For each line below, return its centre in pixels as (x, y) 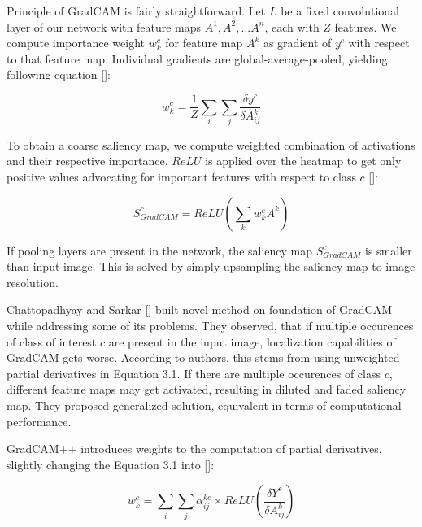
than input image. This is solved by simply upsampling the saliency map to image (211, 266)
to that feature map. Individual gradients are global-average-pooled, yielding (197, 58)
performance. (39, 421)
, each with (292, 26)
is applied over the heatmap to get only (303, 161)
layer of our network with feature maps (104, 26)
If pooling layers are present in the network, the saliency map (160, 250)
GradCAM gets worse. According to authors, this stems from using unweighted (203, 357)
